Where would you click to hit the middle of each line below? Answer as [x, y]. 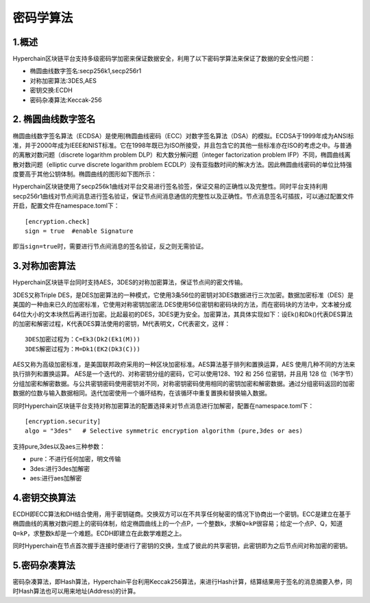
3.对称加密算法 [44, 266]
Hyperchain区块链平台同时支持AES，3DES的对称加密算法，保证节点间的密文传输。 [129, 282]
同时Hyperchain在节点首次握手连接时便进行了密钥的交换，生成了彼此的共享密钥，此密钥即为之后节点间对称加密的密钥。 [182, 546]
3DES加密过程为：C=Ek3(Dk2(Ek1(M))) [83, 339]
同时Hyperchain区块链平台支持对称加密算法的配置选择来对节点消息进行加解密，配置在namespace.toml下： [163, 406]
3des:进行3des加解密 [60, 468]
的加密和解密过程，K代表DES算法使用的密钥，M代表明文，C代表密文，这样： [122, 323]
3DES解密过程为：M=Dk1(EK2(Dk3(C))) [83, 349]
